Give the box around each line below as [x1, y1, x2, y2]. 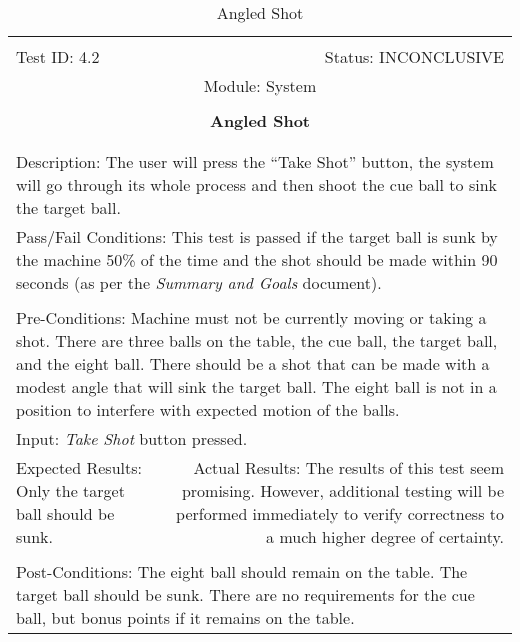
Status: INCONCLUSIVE [324, 45, 504, 68]
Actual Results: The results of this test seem [193, 456, 504, 479]
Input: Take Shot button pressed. [16, 427, 248, 450]
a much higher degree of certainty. [266, 525, 504, 548]
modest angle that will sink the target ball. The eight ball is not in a [16, 375, 497, 398]
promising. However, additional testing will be [181, 479, 504, 502]
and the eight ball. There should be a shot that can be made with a [16, 352, 490, 375]
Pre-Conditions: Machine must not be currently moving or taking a [16, 306, 487, 329]
